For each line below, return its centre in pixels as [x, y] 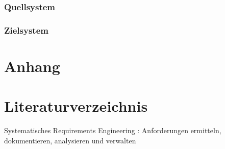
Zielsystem [26, 30]
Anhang [32, 66]
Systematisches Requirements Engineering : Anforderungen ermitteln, [113, 130]
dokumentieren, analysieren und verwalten [70, 140]
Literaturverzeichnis [76, 106]
